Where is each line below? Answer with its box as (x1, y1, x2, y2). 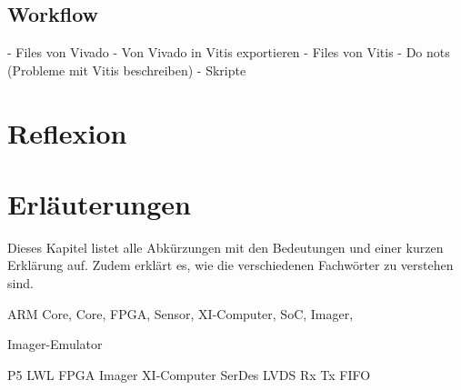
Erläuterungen (7, 185, 191, 222)
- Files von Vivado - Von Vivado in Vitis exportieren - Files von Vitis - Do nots (7, 43, 450, 62)
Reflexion (7, 114, 127, 151)
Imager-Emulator (7, 335, 103, 354)
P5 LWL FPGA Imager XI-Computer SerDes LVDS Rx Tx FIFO (7, 365, 371, 384)
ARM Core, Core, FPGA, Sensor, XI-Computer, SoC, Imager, (7, 304, 354, 323)
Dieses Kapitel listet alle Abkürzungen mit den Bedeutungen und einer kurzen (7, 237, 444, 256)
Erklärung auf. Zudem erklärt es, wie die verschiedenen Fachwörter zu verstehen (7, 255, 454, 275)
